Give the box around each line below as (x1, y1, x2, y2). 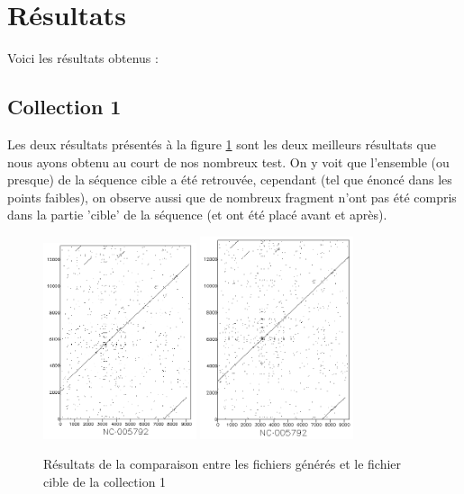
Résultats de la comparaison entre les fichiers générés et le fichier (43, 454, 402, 473)
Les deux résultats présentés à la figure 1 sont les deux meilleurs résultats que (7, 134, 436, 153)
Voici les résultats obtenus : (7, 49, 159, 67)
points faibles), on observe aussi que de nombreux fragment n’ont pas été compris (7, 187, 457, 206)
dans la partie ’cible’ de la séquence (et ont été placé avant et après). (7, 205, 387, 224)
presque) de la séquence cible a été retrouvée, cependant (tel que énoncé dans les (7, 170, 452, 189)
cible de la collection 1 (43, 472, 167, 491)
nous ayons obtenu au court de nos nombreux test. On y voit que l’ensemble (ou (7, 152, 450, 171)
